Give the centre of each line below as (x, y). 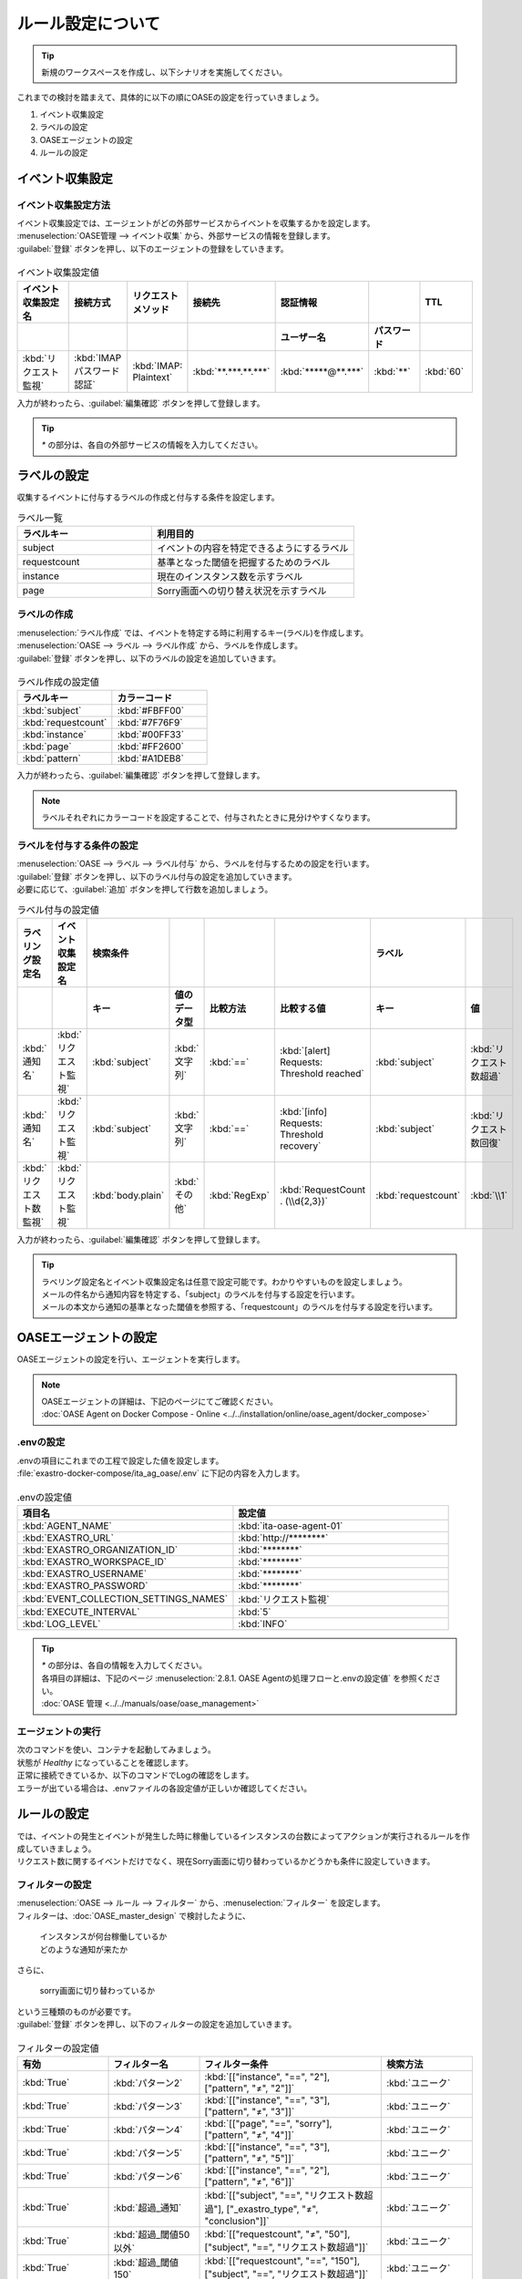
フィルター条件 (236, 2064)
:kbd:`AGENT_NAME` (67, 1525)
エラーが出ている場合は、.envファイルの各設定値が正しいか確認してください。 (164, 1788)
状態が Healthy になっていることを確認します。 (105, 1762)
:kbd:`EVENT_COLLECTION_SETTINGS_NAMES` (125, 1598)
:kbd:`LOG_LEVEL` (61, 1624)
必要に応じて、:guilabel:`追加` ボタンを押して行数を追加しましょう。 (145, 890)
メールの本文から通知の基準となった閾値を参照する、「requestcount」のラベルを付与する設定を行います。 (239, 1307)
